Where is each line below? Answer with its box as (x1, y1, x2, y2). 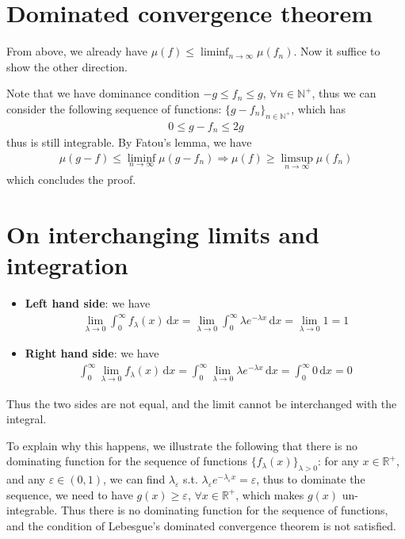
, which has (291, 100, 346, 117)
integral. (6, 411, 47, 427)
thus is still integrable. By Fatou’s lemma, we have (6, 134, 252, 151)
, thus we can (311, 85, 376, 101)
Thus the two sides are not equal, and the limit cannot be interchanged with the (6, 395, 397, 411)
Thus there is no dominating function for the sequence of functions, (60, 502, 388, 518)
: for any (318, 453, 359, 469)
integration (6, 249, 128, 281)
